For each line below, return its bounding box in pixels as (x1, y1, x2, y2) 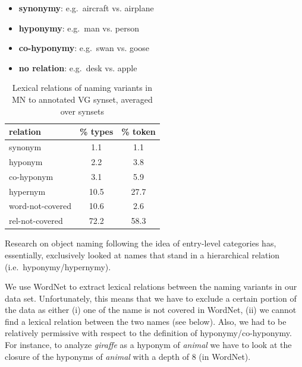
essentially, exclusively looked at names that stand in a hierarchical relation (5, 248, 280, 261)
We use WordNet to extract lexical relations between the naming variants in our (5, 280, 297, 293)
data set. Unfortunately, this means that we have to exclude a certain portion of (5, 292, 297, 304)
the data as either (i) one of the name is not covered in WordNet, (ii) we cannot (5, 303, 297, 316)
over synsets (60, 105, 105, 117)
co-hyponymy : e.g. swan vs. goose (18, 42, 150, 54)
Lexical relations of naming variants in (12, 81, 153, 94)
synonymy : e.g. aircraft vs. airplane (18, 2, 154, 14)
